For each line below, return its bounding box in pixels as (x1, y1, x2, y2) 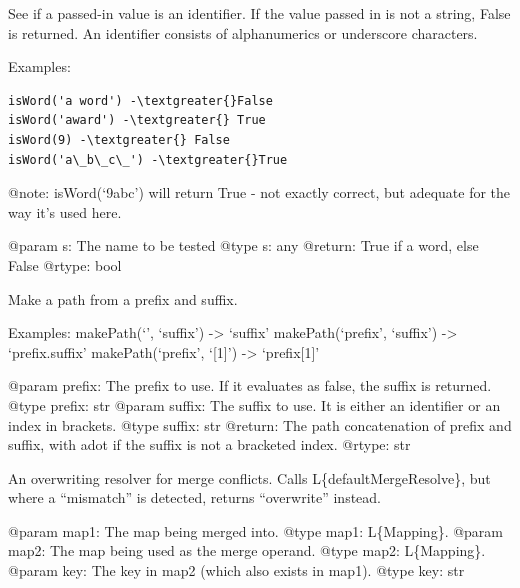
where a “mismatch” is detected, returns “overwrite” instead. (8, 487, 382, 508)
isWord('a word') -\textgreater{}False (8, 93, 273, 108)
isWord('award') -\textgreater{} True (8, 113, 266, 128)
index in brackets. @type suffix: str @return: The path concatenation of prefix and (8, 414, 512, 435)
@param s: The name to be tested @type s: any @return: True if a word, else (8, 235, 479, 256)
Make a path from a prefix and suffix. (8, 288, 238, 309)
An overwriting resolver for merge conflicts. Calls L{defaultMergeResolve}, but (8, 467, 491, 488)
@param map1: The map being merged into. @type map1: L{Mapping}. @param (8, 520, 504, 541)
